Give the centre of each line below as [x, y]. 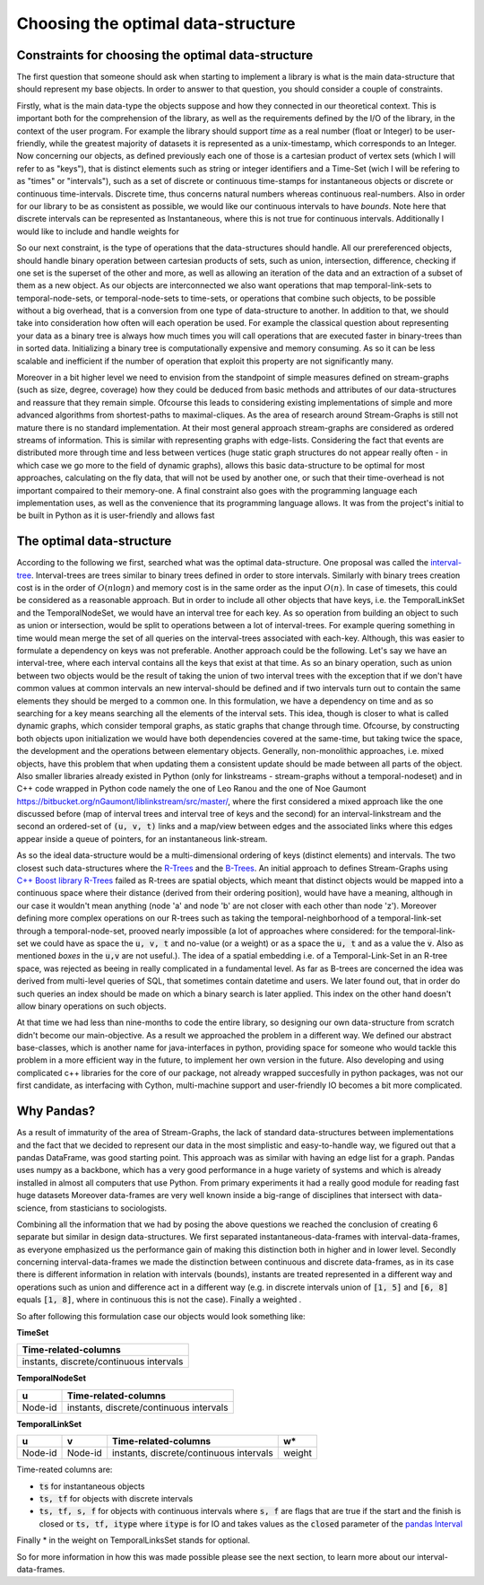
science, [32, 1208]
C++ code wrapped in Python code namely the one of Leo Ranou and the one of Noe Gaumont [191, 789]
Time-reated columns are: [65, 1470]
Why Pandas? [56, 1112]
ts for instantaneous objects [92, 1486]
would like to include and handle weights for [98, 231]
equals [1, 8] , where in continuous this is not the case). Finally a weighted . [159, 1300]
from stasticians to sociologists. [108, 1208]
